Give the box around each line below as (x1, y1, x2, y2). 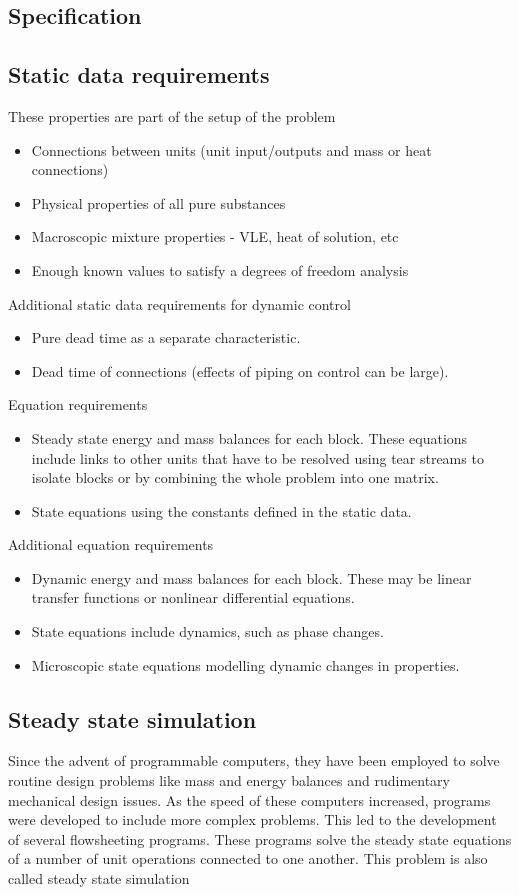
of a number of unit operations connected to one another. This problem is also (8, 848, 488, 869)
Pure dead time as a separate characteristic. (31, 327, 301, 348)
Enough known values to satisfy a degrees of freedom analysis (31, 259, 409, 280)
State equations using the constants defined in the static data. (31, 500, 412, 521)
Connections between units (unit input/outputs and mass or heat (31, 139, 432, 160)
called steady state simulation (8, 868, 190, 889)
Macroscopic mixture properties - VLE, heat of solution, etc (31, 226, 399, 247)
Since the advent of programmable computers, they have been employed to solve (8, 750, 500, 771)
